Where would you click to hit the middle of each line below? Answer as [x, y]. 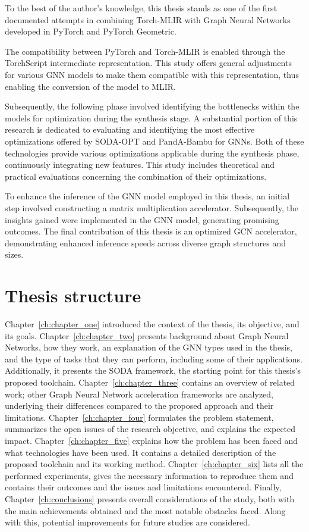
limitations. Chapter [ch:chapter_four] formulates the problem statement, [139, 417]
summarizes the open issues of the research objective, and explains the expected [150, 429]
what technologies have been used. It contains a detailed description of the [141, 452]
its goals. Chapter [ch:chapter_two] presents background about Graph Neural [147, 335]
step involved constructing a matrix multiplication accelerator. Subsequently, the [152, 207]
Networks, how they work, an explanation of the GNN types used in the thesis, [149, 347]
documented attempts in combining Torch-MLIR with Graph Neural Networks [148, 19]
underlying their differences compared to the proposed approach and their [139, 406]
